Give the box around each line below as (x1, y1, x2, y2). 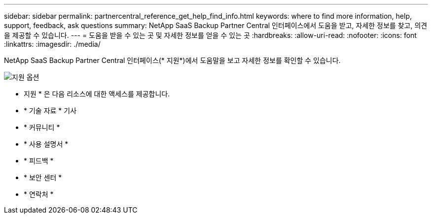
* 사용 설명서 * (24, 140, 69, 148)
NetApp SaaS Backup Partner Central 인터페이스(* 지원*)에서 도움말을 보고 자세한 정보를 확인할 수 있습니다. (4, 56, 341, 64)
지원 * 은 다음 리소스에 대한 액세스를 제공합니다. (24, 90, 170, 98)
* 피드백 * (24, 156, 54, 165)
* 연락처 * (24, 190, 54, 198)
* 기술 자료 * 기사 (24, 106, 77, 115)
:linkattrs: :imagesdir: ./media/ (4, 40, 101, 48)
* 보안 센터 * (24, 173, 62, 182)
